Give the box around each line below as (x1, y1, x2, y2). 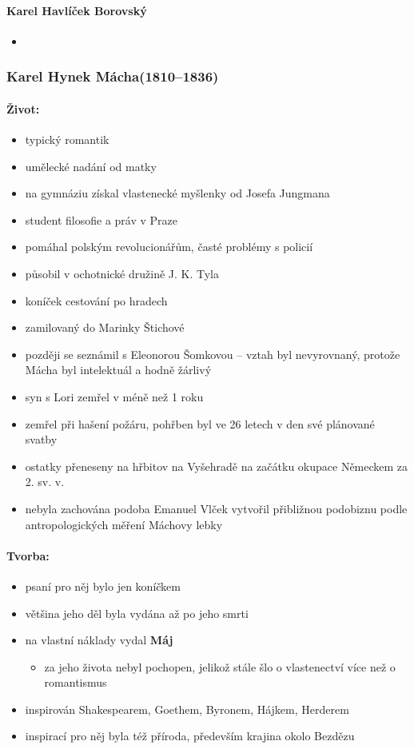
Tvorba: (6, 547, 50, 564)
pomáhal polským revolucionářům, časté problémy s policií (25, 238, 313, 255)
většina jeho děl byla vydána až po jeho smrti (25, 604, 249, 621)
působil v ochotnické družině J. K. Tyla (25, 265, 220, 281)
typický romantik (25, 131, 109, 148)
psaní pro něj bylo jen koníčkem (25, 577, 181, 594)
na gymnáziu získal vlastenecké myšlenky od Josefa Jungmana (25, 185, 330, 201)
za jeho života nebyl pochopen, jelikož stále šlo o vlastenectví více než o (44, 658, 396, 675)
